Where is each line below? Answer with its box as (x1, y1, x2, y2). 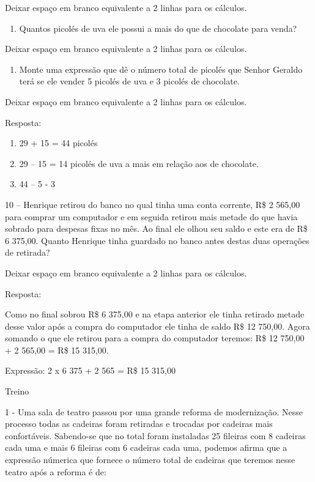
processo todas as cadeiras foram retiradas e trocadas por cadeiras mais (5, 417, 273, 430)
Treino (5, 385, 29, 398)
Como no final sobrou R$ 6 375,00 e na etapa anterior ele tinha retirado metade (5, 308, 305, 321)
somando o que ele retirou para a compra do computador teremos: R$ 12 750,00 (5, 332, 305, 344)
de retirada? (5, 246, 50, 259)
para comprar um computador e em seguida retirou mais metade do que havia (5, 210, 298, 223)
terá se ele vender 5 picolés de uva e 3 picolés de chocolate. (19, 75, 240, 87)
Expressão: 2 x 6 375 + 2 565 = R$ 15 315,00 (5, 364, 176, 377)
